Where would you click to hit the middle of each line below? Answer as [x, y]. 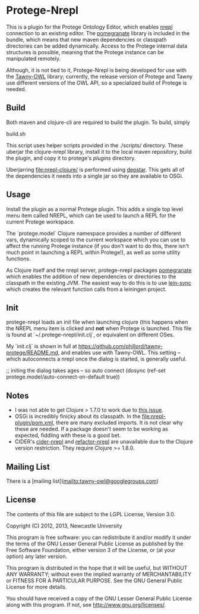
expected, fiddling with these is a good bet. [68, 435]
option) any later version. [37, 556]
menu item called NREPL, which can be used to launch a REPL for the [91, 215]
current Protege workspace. [41, 222]
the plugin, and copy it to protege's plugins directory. [71, 158]
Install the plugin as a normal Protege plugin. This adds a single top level [94, 209]
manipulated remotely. [34, 58]
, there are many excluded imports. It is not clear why [118, 423]
